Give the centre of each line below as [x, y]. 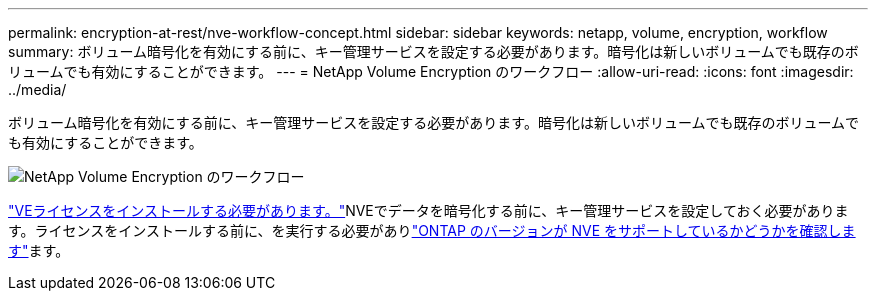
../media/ [37, 89]
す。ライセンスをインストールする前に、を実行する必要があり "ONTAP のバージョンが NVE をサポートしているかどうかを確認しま [432, 230]
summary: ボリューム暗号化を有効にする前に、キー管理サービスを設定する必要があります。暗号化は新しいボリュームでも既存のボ [433, 51]
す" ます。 [39, 250]
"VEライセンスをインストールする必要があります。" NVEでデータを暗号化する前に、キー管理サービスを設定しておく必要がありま [428, 210]
